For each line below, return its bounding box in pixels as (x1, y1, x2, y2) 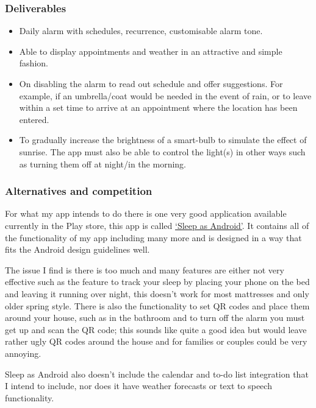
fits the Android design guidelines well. (5, 243, 150, 256)
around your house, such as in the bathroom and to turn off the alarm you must (5, 311, 305, 324)
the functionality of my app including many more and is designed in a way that (5, 231, 302, 244)
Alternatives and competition (5, 183, 153, 199)
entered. (19, 113, 49, 125)
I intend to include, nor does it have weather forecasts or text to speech (5, 379, 272, 392)
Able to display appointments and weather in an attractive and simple (19, 44, 282, 57)
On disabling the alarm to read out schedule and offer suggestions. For (19, 77, 283, 90)
